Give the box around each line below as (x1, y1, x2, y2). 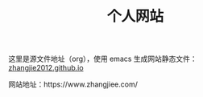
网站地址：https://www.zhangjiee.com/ (8, 79, 139, 89)
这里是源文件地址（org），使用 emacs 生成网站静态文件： (8, 54, 197, 64)
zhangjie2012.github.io (8, 63, 84, 73)
